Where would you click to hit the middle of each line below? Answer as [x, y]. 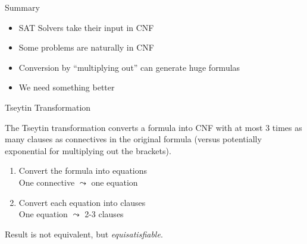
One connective [47, 182]
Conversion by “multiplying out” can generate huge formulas [129, 67]
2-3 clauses [104, 214]
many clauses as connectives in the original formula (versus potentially [133, 139]
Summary [22, 7]
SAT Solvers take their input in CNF [86, 27]
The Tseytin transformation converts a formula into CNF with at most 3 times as [153, 127]
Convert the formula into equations [83, 171]
